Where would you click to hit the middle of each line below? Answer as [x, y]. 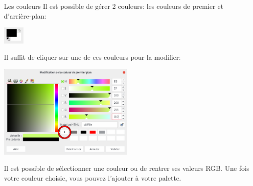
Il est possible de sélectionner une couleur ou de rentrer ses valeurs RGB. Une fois [127, 168]
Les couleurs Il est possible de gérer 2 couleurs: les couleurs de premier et [114, 6]
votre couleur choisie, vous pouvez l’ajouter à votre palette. [92, 177]
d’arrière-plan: [25, 15]
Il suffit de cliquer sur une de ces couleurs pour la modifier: [92, 57]
